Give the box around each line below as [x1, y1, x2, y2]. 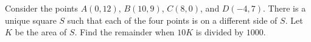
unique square [5, 13, 57, 26]
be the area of [15, 26, 67, 38]
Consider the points [5, 2, 78, 14]
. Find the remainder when [74, 26, 175, 38]
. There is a [263, 2, 306, 14]
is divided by [195, 26, 244, 38]
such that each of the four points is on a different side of [67, 13, 278, 26]
